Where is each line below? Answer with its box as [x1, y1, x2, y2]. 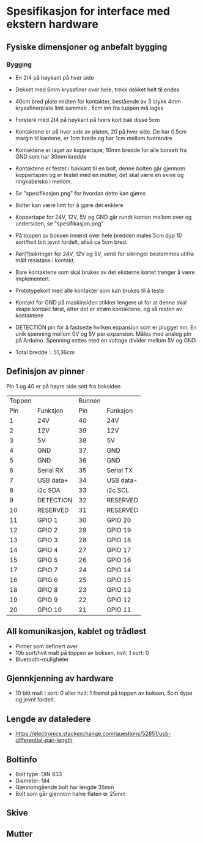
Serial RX [37, 466, 64, 474]
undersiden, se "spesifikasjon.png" [15, 219, 104, 227]
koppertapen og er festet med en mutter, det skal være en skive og [15, 171, 184, 178]
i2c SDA [37, 486, 61, 494]
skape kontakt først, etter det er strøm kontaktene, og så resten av [15, 305, 182, 312]
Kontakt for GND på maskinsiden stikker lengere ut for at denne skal [15, 298, 187, 306]
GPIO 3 [37, 535, 58, 544]
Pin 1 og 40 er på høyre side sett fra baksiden [6, 382, 121, 390]
